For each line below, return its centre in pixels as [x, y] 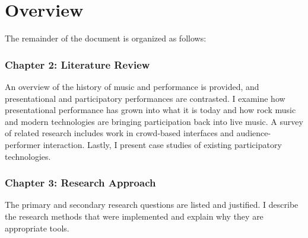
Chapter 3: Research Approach [80, 183]
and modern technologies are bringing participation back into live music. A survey [154, 121]
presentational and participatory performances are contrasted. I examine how [145, 98]
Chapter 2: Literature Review [77, 64]
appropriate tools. [37, 228]
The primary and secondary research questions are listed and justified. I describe [152, 205]
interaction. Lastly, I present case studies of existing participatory [162, 144]
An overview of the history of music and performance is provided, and [132, 86]
